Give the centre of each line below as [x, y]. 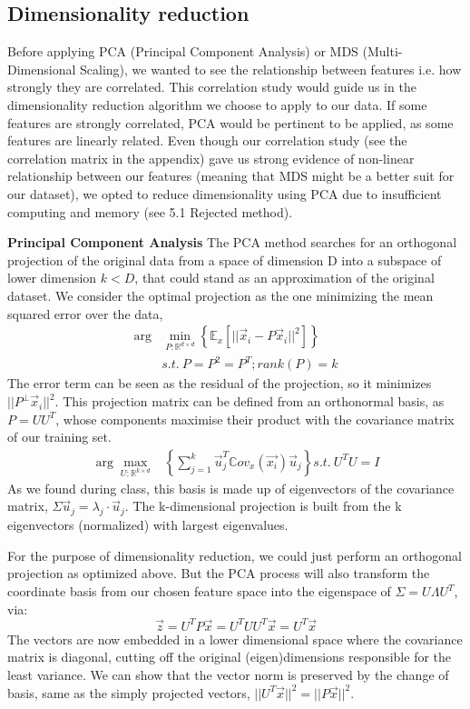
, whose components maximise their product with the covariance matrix [255, 419]
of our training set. [59, 437]
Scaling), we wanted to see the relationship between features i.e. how [270, 69]
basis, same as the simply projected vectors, [129, 692]
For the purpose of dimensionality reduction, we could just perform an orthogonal [235, 555]
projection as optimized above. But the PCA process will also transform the [219, 573]
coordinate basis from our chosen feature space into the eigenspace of [199, 591]
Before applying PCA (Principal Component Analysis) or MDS [183, 51]
